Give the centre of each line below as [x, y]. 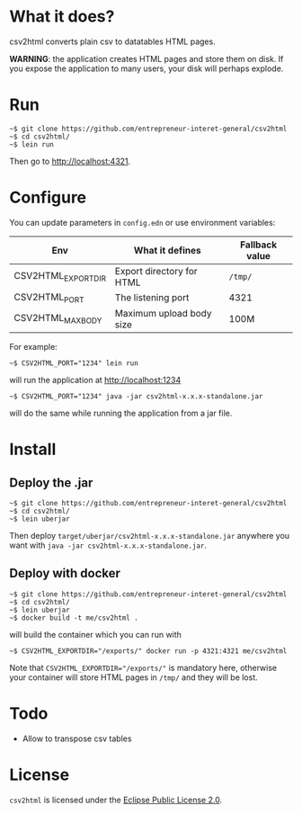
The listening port [152, 298]
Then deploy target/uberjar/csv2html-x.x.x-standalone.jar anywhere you [150, 536]
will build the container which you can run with [96, 634]
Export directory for [156, 271]
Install [33, 449]
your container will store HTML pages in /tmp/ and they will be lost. [133, 677]
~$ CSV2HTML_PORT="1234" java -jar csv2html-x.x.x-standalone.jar [136, 397]
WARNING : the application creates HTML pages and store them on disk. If [147, 58]
